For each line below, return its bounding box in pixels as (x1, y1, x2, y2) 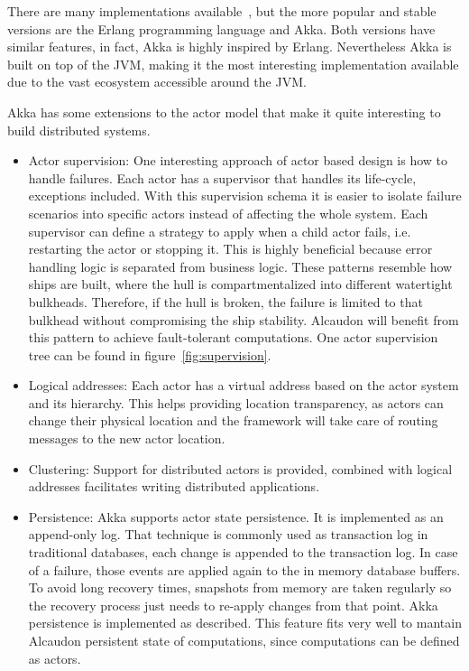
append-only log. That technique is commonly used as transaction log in (28, 525, 428, 544)
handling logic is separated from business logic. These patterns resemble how (28, 256, 453, 275)
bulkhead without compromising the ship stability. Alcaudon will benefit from (28, 310, 459, 329)
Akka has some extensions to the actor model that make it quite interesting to (7, 102, 441, 121)
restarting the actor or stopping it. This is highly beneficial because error (28, 239, 433, 258)
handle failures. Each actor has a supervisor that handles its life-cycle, (28, 168, 417, 187)
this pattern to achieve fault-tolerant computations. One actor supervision (28, 328, 438, 347)
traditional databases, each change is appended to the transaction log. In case (28, 543, 458, 562)
